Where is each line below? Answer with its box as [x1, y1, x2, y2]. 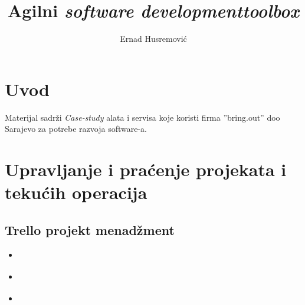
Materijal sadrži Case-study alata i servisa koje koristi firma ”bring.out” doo [5, 111, 280, 123]
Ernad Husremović [120, 32, 187, 45]
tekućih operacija [5, 180, 147, 204]
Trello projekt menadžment [5, 220, 175, 238]
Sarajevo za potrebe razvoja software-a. [5, 122, 147, 135]
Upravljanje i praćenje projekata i [5, 157, 287, 181]
